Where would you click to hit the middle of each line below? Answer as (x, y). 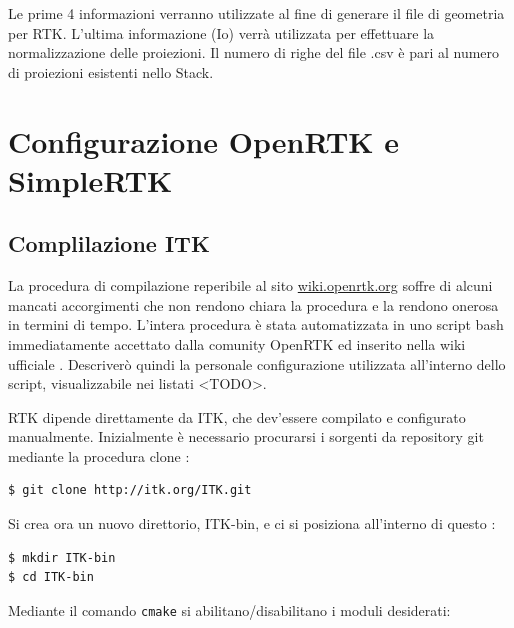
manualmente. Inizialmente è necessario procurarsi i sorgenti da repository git (246, 436)
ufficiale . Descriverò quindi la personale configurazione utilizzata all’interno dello (257, 363)
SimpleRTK (90, 179)
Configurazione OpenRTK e (203, 140)
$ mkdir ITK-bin (62, 557)
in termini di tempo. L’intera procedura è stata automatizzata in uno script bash (256, 324)
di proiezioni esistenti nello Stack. (111, 71)
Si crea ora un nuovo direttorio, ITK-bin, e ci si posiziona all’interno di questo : (252, 523)
